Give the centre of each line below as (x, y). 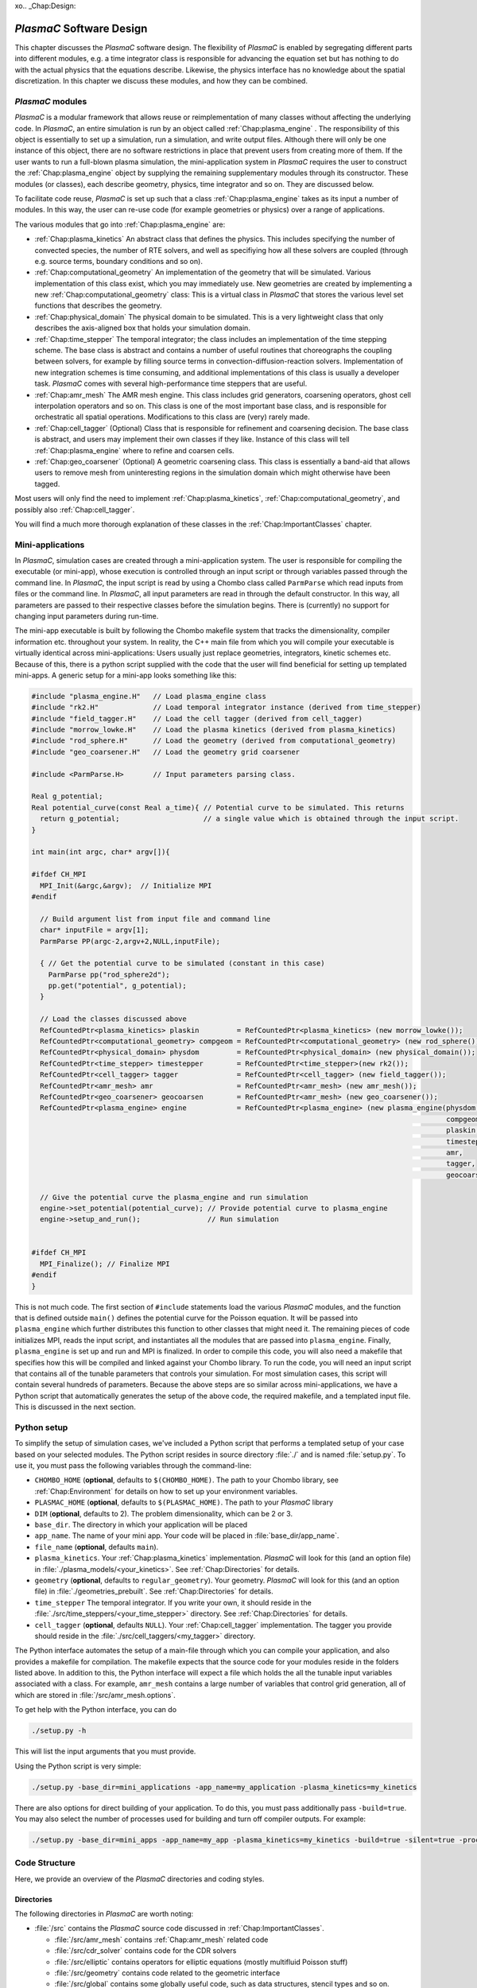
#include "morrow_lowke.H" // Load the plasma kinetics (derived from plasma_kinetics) (214, 730)
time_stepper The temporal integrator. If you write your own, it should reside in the (173, 1602)
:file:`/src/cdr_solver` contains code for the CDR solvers (145, 1951)
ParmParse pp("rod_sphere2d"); (109, 975)
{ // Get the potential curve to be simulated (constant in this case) (182, 963)
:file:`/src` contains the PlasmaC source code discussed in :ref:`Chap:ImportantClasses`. (180, 1928)
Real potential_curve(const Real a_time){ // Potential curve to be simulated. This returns (218, 808)
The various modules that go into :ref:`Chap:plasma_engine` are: (120, 224)
